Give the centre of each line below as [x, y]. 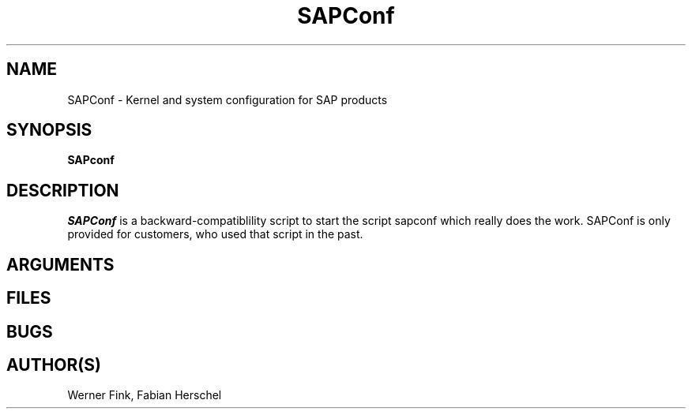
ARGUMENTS [60, 264]
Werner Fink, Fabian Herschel [145, 395]
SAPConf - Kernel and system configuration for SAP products [228, 99]
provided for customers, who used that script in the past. [215, 234]
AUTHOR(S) [54, 365]
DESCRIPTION [63, 190]
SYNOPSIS [49, 130]
